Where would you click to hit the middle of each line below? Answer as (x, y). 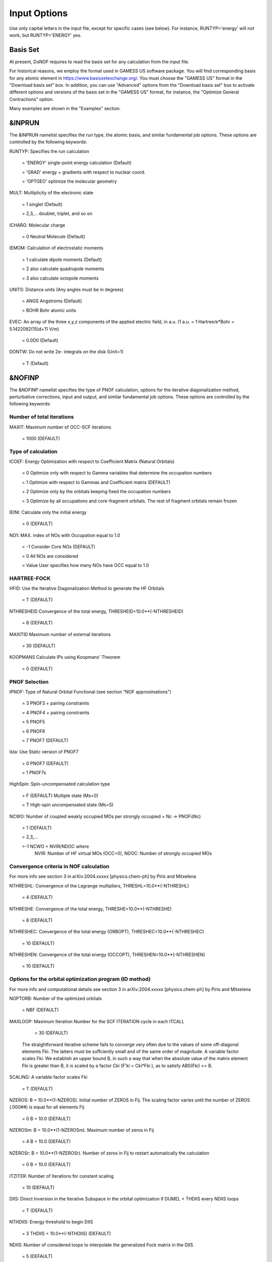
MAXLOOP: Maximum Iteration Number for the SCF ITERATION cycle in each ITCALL (97, 1021)
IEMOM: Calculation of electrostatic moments (56, 248)
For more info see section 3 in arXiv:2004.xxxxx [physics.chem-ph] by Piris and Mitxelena (103, 876)
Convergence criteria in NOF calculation (59, 866)
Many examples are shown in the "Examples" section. (65, 109)
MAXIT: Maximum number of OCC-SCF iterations (60, 427)
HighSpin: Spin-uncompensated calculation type (60, 784)
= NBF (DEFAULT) (40, 1010)
